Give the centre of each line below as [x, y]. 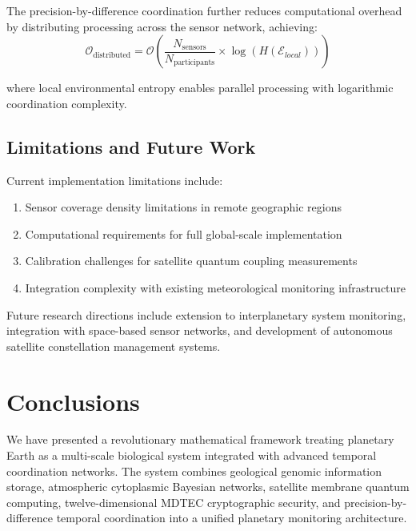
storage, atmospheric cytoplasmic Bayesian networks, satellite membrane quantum [208, 487]
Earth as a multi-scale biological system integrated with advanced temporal [192, 455]
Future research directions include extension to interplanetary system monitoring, [206, 314]
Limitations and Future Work [131, 146]
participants [194, 63]
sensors [194, 48]
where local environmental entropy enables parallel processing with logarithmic [200, 88]
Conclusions [73, 401]
